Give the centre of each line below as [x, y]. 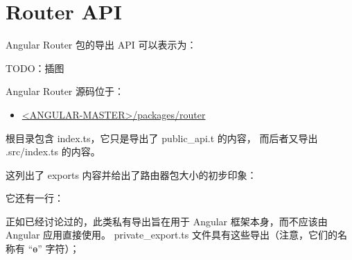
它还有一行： [35, 198]
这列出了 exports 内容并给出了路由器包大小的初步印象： [131, 174]
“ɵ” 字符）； [54, 249]
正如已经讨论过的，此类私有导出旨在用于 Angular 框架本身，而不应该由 [167, 221]
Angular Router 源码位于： [65, 91]
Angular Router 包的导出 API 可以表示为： [101, 45]
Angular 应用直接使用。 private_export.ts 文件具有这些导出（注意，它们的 [171, 235]
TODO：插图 [35, 68]
